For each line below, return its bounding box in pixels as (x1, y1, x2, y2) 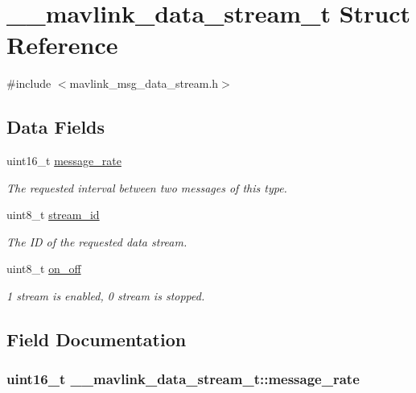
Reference (6, 28, 118, 61)
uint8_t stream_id (6, 206, 100, 223)
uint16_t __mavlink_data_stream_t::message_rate (6, 369, 360, 389)
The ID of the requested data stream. (6, 233, 187, 250)
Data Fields (6, 114, 105, 139)
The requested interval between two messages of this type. (6, 179, 287, 196)
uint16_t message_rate (6, 152, 122, 169)
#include (6, 75, 51, 92)
